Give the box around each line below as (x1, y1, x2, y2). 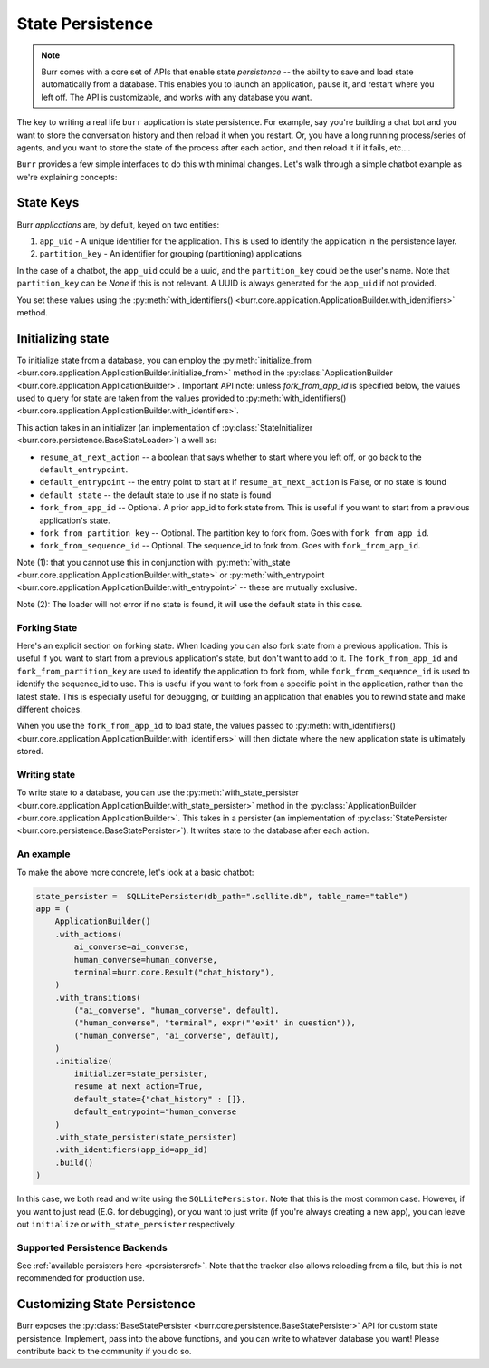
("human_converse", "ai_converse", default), (73, 1030, 280, 1041)
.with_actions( (54, 929, 122, 939)
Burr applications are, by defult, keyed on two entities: (16, 218, 220, 230)
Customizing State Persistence (16, 1296, 196, 1312)
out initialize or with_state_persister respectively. (16, 1218, 237, 1229)
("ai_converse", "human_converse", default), (73, 1005, 280, 1015)
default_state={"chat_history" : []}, (73, 1093, 246, 1104)
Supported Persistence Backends (16, 1241, 168, 1254)
